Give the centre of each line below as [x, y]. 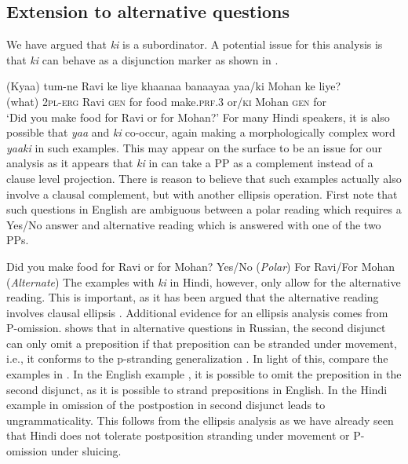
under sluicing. [86, 451]
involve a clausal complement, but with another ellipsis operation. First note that [202, 194]
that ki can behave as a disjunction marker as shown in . [142, 59]
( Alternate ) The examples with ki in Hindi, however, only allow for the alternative [204, 281]
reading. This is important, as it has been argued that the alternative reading [193, 297]
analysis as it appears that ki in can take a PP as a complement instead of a [190, 163]
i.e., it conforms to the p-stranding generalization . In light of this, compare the [197, 358]
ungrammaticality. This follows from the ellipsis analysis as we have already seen [200, 420]
